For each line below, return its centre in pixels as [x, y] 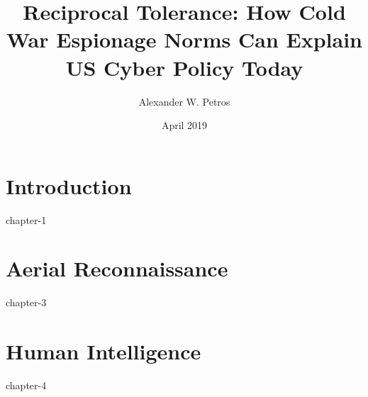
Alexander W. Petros [184, 101]
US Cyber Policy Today [184, 67]
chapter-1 [26, 219]
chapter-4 [26, 385]
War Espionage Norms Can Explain [184, 39]
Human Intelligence [104, 351]
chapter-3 [26, 302]
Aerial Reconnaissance [117, 268]
